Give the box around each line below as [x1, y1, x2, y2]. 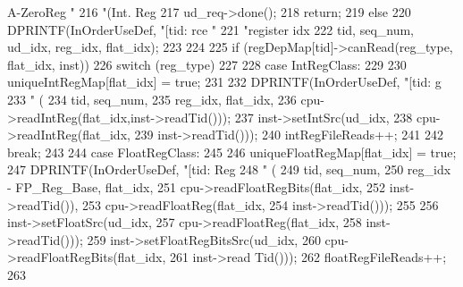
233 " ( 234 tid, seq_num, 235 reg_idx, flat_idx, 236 [7, 89, 297, 108]
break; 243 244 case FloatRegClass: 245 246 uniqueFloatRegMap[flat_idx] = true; [7, 142, 457, 161]
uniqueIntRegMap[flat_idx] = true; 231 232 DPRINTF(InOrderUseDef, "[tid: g [7, 72, 442, 91]
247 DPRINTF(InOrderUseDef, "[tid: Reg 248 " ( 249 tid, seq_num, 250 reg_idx [7, 160, 451, 179]
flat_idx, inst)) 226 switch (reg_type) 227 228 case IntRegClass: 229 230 [7, 55, 407, 73]
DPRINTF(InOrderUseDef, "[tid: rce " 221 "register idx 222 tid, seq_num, [7, 20, 414, 38]
